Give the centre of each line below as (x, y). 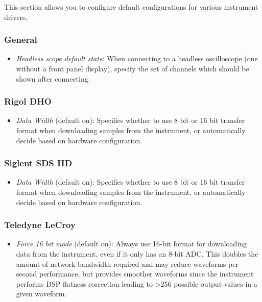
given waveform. (41, 294)
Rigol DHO (28, 101)
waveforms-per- (217, 263)
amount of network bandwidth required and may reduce (104, 263)
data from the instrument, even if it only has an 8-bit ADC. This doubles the (137, 254)
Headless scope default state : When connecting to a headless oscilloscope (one (137, 58)
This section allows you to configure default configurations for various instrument (131, 7)
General (21, 40)
